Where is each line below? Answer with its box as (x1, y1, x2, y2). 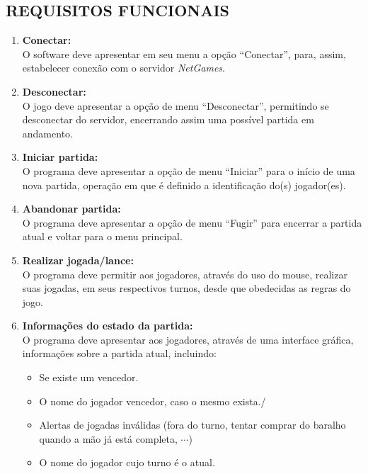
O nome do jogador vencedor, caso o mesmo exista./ (39, 393, 266, 408)
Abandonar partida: (22, 201, 121, 216)
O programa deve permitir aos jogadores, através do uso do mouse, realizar (22, 266, 347, 281)
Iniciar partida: (22, 149, 98, 164)
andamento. (22, 125, 73, 140)
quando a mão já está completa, (39, 431, 178, 446)
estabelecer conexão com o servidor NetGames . (22, 60, 225, 75)
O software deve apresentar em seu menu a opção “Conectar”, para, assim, (22, 46, 346, 61)
